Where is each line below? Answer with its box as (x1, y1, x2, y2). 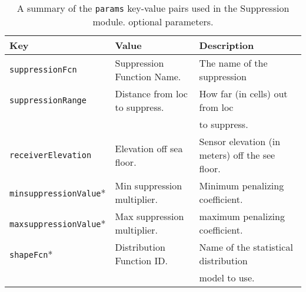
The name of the (199, 56, 268, 70)
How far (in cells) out (199, 87, 288, 100)
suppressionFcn (9, 65, 77, 74)
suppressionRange (9, 96, 87, 105)
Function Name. (115, 70, 181, 83)
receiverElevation (9, 150, 92, 160)
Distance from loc (115, 87, 188, 100)
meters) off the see (199, 148, 275, 162)
